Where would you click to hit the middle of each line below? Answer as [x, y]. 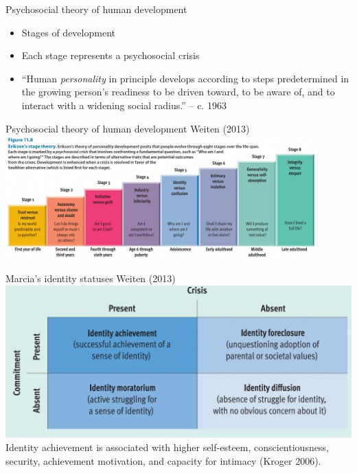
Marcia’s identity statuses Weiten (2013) [91, 278]
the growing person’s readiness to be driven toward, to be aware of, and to [178, 92]
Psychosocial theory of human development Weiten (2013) [128, 128]
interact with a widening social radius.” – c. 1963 [124, 105]
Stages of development [68, 32]
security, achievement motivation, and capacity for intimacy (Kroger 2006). [163, 460]
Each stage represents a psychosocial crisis [111, 55]
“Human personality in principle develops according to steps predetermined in [185, 78]
